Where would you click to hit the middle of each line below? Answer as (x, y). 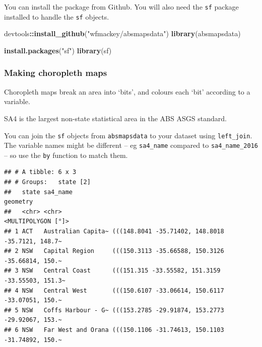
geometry (19, 202)
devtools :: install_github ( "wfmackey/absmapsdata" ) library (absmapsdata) (122, 33)
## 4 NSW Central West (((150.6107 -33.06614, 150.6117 (114, 290)
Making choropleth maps (56, 73)
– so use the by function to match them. (66, 155)
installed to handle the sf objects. (57, 16)
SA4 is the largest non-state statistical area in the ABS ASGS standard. (115, 118)
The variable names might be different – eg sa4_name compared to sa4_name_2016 (131, 145)
